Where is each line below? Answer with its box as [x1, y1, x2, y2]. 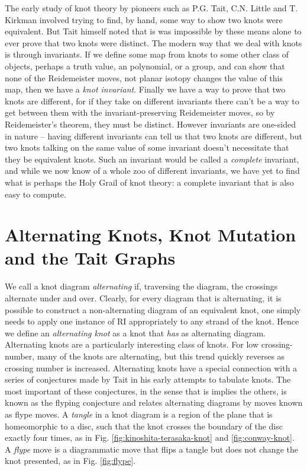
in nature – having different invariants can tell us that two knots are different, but [5, 129, 302, 142]
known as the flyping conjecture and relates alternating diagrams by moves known [5, 396, 303, 409]
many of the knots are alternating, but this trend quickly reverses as [37, 349, 285, 362]
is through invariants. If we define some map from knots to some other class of [5, 48, 289, 61]
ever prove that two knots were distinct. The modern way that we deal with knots [5, 36, 302, 49]
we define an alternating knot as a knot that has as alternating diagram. [5, 326, 266, 339]
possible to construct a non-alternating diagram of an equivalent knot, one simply [5, 303, 301, 316]
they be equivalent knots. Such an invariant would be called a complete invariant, [5, 152, 299, 165]
